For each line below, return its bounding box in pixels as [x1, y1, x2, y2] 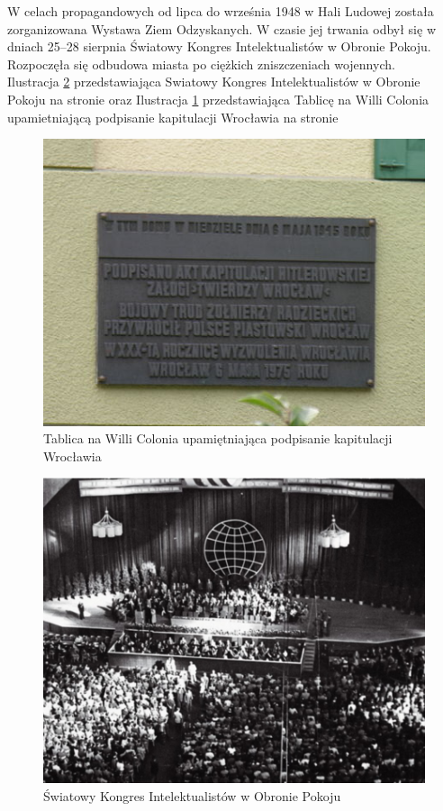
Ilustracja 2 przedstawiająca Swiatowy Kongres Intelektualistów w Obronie [7, 72, 420, 91]
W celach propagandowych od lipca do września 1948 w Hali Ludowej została [7, 2, 434, 20]
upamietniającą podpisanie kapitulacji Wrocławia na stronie [7, 107, 339, 126]
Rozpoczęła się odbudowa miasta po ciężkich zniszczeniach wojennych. [7, 54, 395, 73]
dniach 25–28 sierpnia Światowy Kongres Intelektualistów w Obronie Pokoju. [7, 37, 431, 56]
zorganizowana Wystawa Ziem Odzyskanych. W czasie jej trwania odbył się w [7, 19, 436, 38]
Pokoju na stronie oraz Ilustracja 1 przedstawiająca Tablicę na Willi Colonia [7, 89, 429, 108]
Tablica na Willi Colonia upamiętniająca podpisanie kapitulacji [43, 429, 393, 448]
